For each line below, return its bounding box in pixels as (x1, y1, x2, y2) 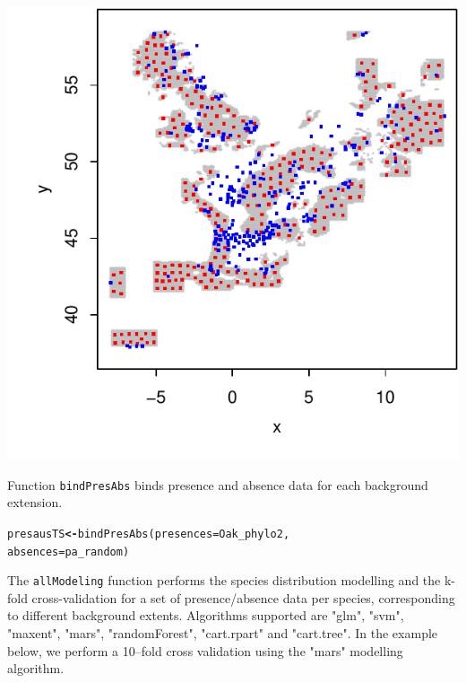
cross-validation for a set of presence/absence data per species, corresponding (31, 588, 455, 607)
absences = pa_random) (7, 545, 130, 558)
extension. (7, 493, 63, 512)
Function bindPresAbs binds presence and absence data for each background (7, 475, 428, 494)
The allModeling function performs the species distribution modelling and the (7, 571, 441, 590)
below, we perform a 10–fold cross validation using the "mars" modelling (7, 641, 403, 660)
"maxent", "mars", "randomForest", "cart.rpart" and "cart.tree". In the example (7, 624, 438, 642)
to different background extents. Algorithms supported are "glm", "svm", (7, 606, 404, 625)
